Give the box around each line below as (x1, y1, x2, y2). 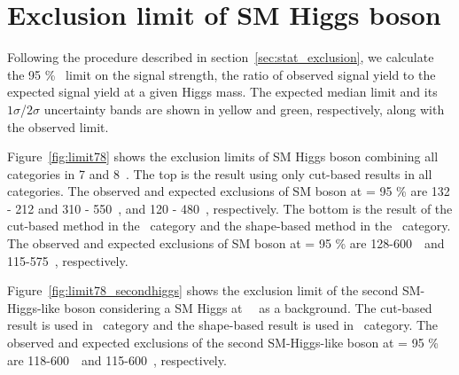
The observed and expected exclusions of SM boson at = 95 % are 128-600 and (7, 234, 445, 253)
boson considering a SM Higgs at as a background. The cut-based (64, 298, 432, 316)
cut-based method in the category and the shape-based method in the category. (7, 216, 451, 235)
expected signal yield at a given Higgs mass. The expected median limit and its (7, 82, 438, 101)
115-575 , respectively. (7, 251, 128, 270)
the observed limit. (7, 117, 109, 136)
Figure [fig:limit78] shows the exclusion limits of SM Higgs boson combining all (7, 147, 439, 166)
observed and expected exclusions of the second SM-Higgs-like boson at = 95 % (7, 333, 439, 352)
